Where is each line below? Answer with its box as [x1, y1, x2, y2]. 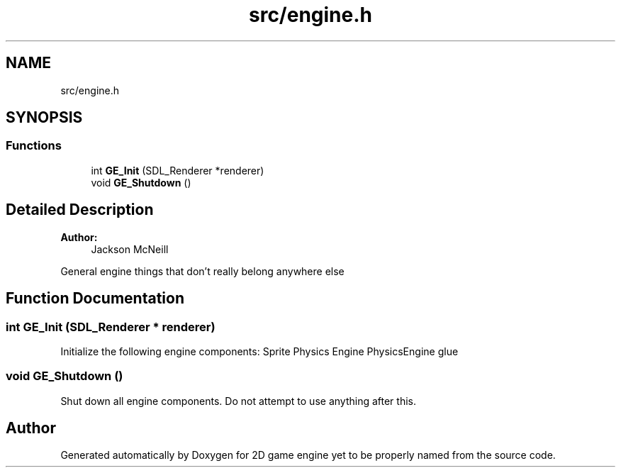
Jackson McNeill [91, 243, 169, 255]
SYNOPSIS [6, 108, 83, 127]
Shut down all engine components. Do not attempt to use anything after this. [60, 394, 416, 407]
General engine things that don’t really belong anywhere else [60, 265, 345, 277]
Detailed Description [6, 201, 154, 219]
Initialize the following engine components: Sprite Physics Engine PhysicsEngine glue [60, 345, 459, 357]
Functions [6, 138, 62, 153]
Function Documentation [6, 289, 184, 308]
